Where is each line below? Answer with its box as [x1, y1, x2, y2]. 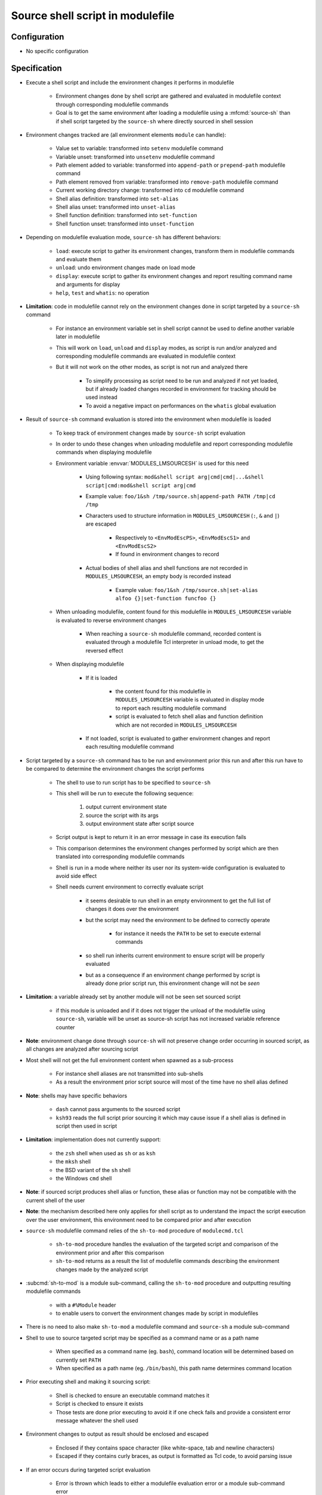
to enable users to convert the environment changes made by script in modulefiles [55, 1310, 259, 1317]
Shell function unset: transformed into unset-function [55, 220, 194, 227]
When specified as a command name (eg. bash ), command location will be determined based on [55, 1348, 294, 1355]
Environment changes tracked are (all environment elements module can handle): [26, 131, 227, 138]
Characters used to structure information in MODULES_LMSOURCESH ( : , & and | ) [85, 512, 280, 519]
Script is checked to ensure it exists [55, 1400, 144, 1408]
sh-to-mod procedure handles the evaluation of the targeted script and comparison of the [55, 1241, 278, 1248]
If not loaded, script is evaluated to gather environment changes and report [85, 734, 271, 742]
